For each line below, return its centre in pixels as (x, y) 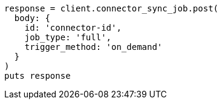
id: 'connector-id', (73, 28)
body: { (32, 18)
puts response (38, 76)
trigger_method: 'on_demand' (93, 47)
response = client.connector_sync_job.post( (112, 8)
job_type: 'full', (68, 37)
